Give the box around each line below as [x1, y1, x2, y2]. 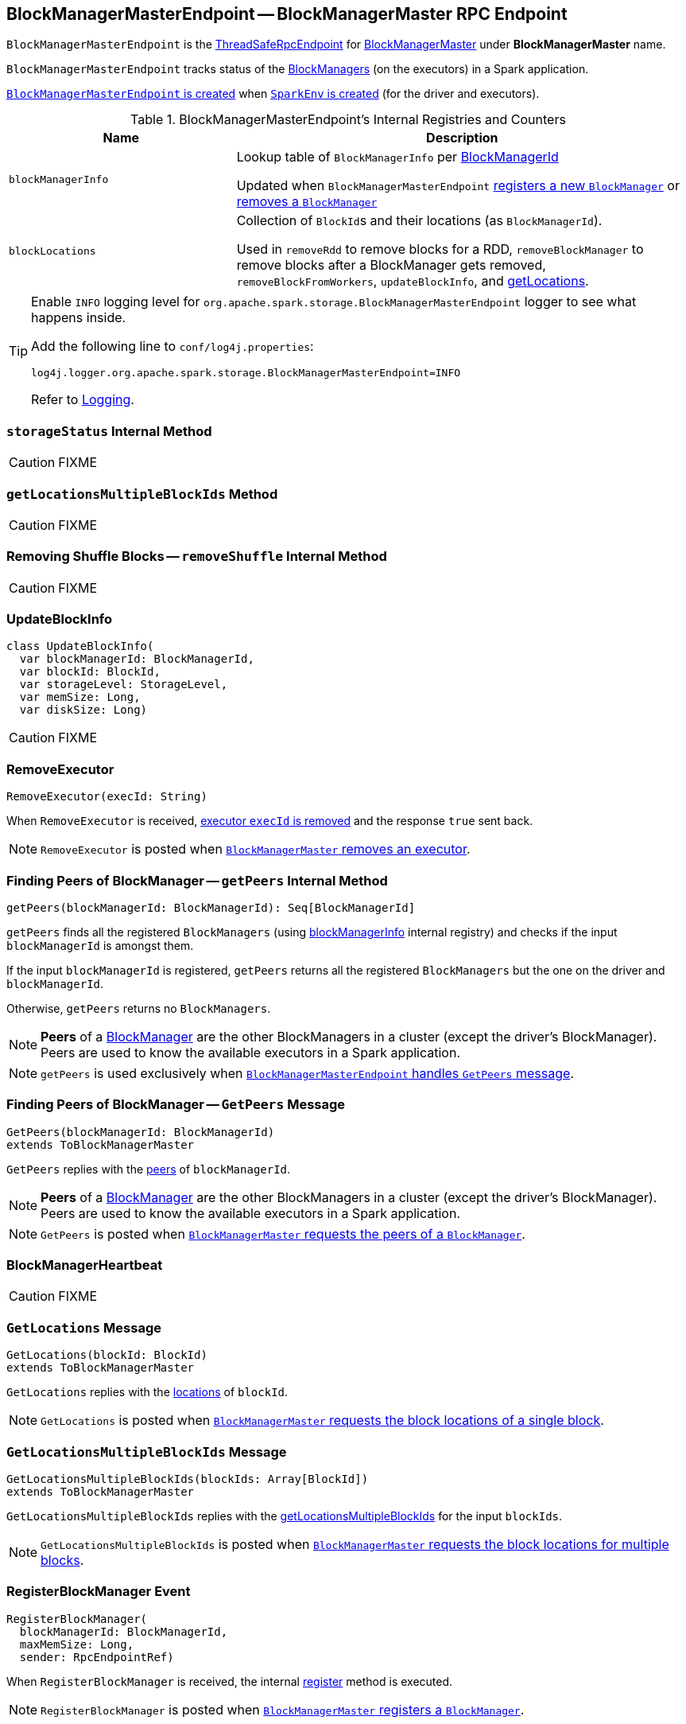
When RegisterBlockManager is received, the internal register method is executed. [6, 1674, 453, 1688]
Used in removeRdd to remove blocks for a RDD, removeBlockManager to [236, 241, 644, 258]
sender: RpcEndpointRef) [19, 1650, 174, 1664]
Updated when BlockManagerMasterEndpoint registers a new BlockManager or [236, 177, 680, 194]
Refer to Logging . [31, 391, 134, 408]
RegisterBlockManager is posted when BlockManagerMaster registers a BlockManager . [41, 1701, 525, 1718]
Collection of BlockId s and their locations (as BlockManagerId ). [236, 212, 603, 229]
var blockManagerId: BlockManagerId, [19, 652, 254, 666]
